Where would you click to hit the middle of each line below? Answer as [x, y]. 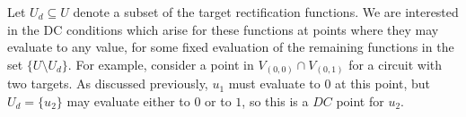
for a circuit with [396, 64]
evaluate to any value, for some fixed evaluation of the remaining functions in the [231, 47]
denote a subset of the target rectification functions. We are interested [266, 12]
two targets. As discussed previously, [108, 84]
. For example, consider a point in [161, 64]
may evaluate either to [128, 100]
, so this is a [275, 100]
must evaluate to [274, 84]
